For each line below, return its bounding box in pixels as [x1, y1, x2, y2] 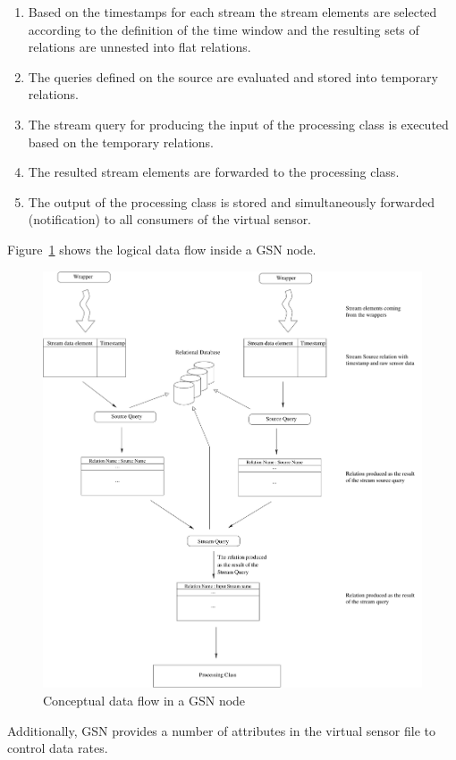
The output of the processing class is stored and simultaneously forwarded [28, 192, 435, 211]
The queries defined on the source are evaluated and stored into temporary [28, 67, 438, 86]
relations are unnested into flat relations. [28, 38, 251, 56]
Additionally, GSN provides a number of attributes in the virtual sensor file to [7, 721, 435, 739]
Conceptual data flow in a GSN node [43, 691, 246, 710]
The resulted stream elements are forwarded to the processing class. [28, 163, 400, 181]
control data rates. [7, 739, 108, 757]
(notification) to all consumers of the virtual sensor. [28, 210, 312, 229]
